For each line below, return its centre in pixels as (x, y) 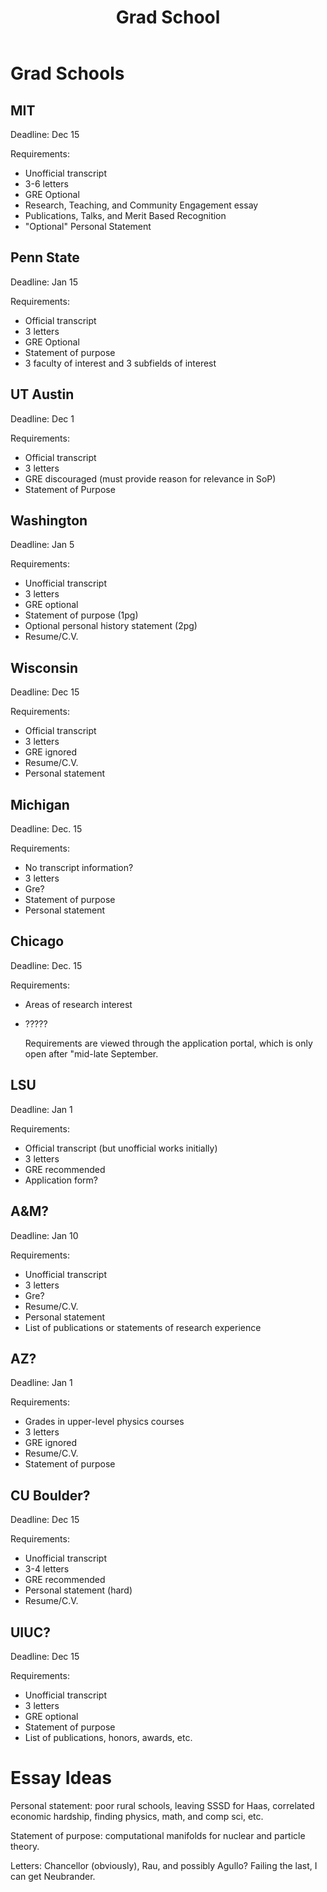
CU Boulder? (50, 1495)
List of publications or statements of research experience (143, 1327)
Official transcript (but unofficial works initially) (121, 1148)
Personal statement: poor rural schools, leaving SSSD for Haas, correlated (162, 1805)
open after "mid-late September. (91, 1053)
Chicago (37, 941)
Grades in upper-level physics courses (104, 1422)
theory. (25, 1846)
